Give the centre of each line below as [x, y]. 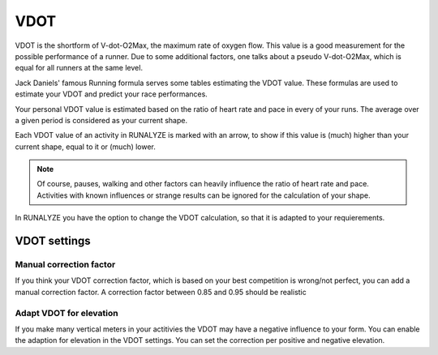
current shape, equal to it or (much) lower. [85, 147]
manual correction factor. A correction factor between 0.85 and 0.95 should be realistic [161, 292]
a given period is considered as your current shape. [101, 120]
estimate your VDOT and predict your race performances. [112, 94]
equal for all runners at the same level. [79, 68]
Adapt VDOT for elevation [67, 313]
